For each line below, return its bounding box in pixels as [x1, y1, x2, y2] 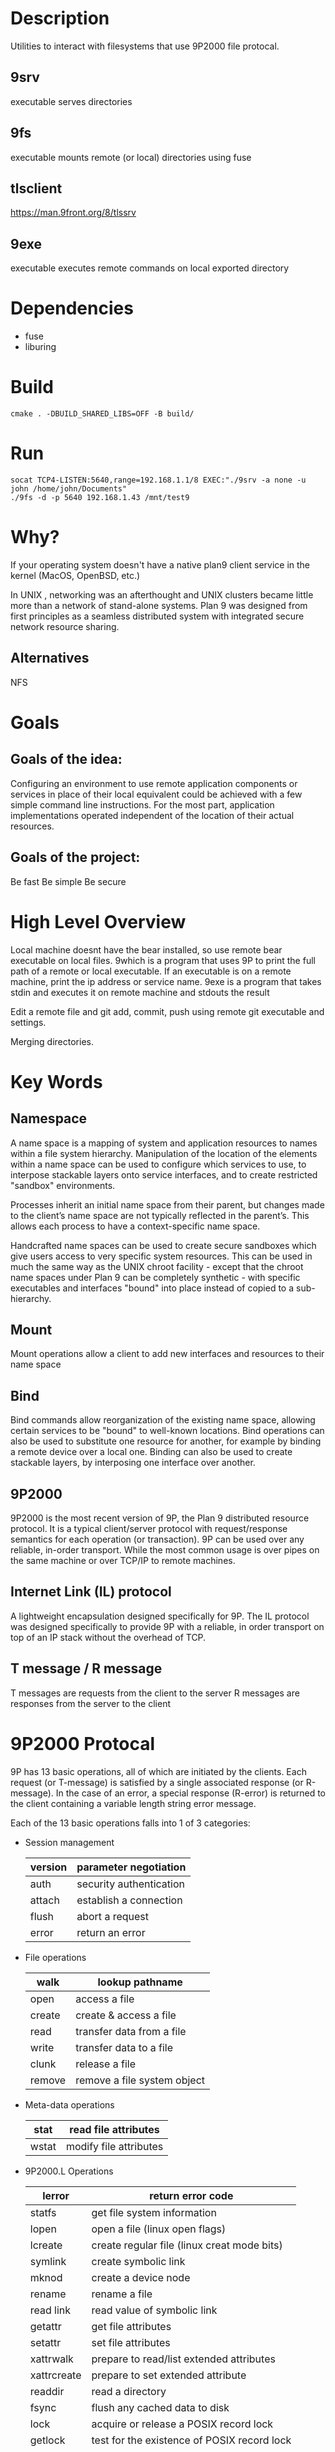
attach [29, 1893, 60, 1907]
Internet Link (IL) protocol [10, 1583, 172, 1601]
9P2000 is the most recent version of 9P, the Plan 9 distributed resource [10, 1512, 310, 1524]
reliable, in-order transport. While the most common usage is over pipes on [10, 1543, 320, 1556]
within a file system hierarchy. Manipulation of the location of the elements [10, 1147, 318, 1159]
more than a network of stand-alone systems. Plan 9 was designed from [10, 599, 308, 611]
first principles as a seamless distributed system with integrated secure [10, 610, 305, 622]
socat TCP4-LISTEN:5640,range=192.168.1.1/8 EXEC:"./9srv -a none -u [10, 475, 307, 485]
